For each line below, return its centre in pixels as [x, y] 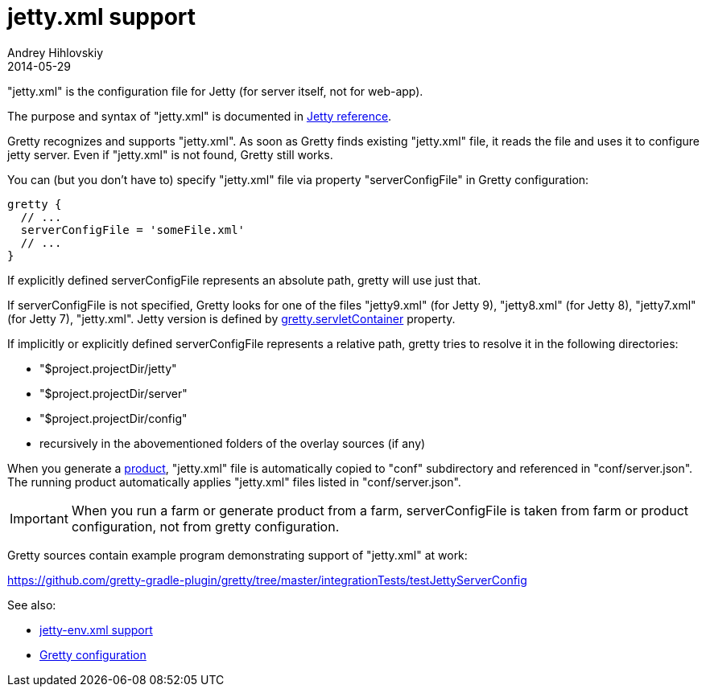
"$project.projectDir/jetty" [108, 368]
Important [39, 518]
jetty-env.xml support [96, 629]
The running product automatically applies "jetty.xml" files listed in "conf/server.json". [234, 482]
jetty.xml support [102, 17]
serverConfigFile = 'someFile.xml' [133, 230]
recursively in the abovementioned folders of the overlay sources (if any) [233, 443]
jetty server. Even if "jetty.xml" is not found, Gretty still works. [170, 154]
